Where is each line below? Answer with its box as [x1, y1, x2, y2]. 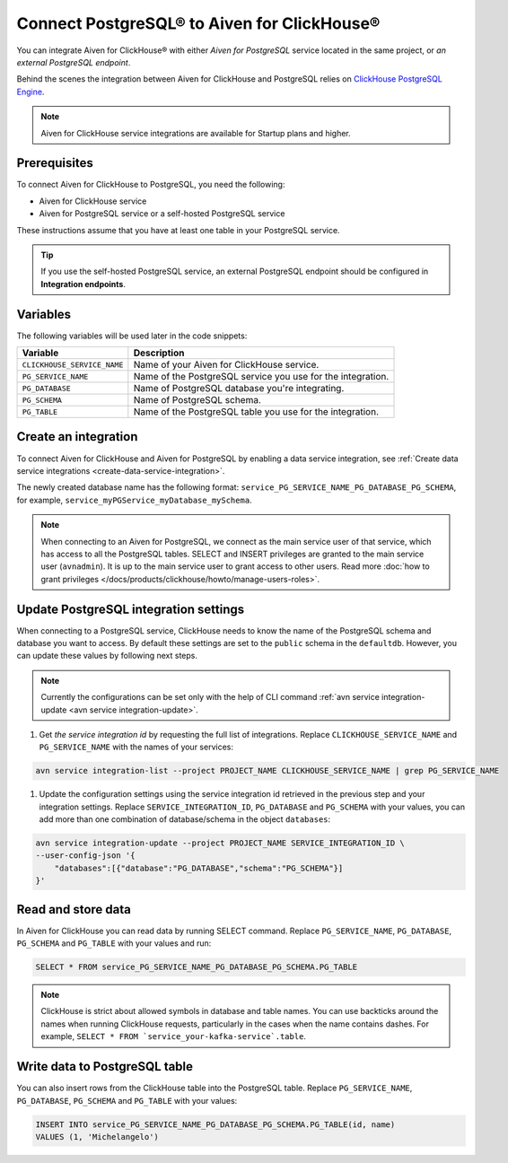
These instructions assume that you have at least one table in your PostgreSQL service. [16, 224, 340, 235]
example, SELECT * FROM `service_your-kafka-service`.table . [40, 1031, 307, 1042]
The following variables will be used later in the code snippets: [16, 330, 248, 341]
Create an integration [16, 429, 138, 444]
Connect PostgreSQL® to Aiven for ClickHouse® [16, 13, 381, 33]
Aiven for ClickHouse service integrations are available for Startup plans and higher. [40, 127, 352, 138]
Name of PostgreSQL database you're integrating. [133, 382, 345, 395]
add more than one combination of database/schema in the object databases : [39, 814, 331, 825]
